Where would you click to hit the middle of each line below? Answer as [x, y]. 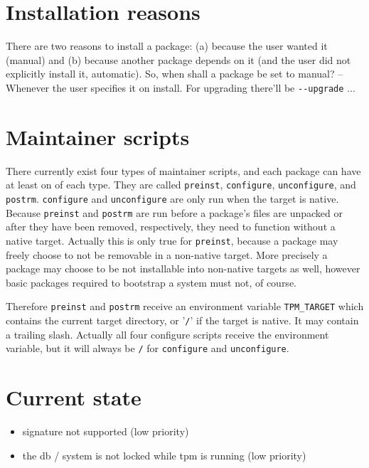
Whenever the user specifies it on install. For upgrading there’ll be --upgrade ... [181, 87]
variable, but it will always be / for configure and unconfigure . [148, 348]
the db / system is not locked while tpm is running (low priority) [164, 455]
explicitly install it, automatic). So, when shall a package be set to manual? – [175, 74]
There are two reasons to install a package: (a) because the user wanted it [167, 46]
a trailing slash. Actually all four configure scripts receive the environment [167, 334]
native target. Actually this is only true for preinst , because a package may [172, 240]
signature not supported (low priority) [106, 431]
